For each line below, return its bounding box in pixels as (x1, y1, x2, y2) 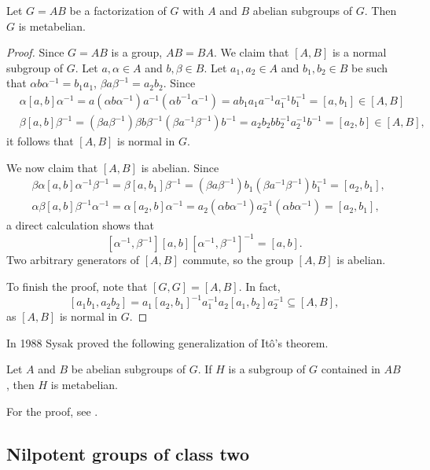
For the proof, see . (6, 402, 98, 419)
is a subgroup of (228, 361, 306, 377)
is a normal (332, 44, 387, 61)
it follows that (6, 133, 74, 149)
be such (351, 59, 388, 75)
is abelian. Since (141, 159, 219, 175)
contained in (321, 361, 380, 377)
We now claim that (6, 159, 98, 175)
